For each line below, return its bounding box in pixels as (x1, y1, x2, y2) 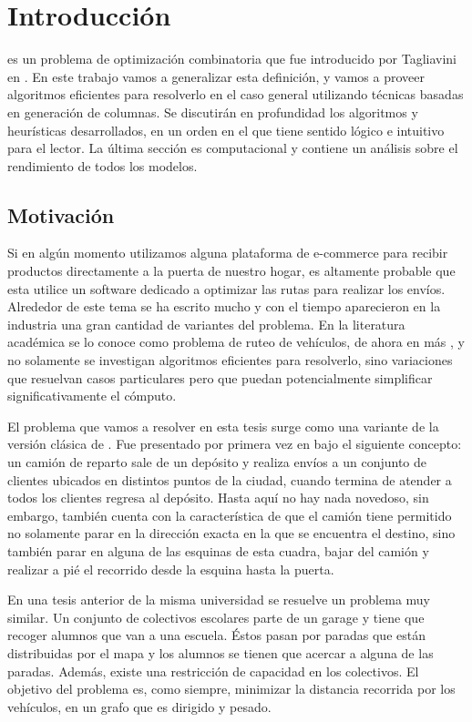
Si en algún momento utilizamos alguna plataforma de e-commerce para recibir (7, 243, 448, 262)
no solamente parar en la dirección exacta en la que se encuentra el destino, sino (7, 524, 456, 543)
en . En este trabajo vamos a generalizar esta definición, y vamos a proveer (7, 66, 425, 86)
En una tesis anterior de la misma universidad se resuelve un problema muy (7, 590, 431, 609)
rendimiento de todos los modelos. (7, 156, 198, 175)
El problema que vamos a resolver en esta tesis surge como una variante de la (7, 416, 439, 435)
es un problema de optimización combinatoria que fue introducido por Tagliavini (7, 49, 457, 68)
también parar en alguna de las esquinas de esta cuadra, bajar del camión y (7, 541, 429, 560)
